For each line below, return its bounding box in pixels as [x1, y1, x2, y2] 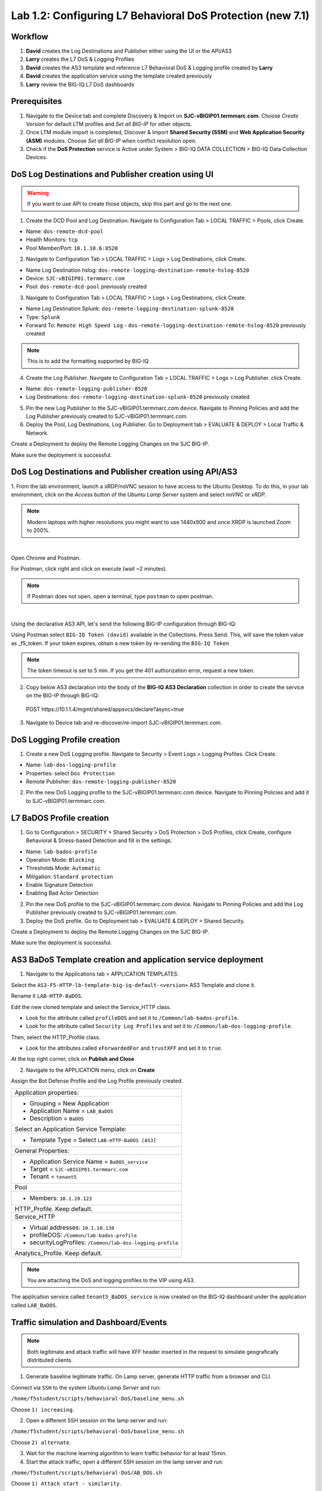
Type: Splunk [26, 313, 61, 320]
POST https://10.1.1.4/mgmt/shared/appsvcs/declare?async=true [26, 706, 184, 713]
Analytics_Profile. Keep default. [14, 1249, 103, 1257]
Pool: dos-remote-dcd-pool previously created [26, 283, 147, 290]
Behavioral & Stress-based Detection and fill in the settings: [26, 837, 172, 844]
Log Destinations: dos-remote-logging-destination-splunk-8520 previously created [26, 394, 250, 401]
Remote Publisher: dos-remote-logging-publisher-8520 [26, 778, 176, 785]
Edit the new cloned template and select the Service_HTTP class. [11, 1003, 171, 1010]
